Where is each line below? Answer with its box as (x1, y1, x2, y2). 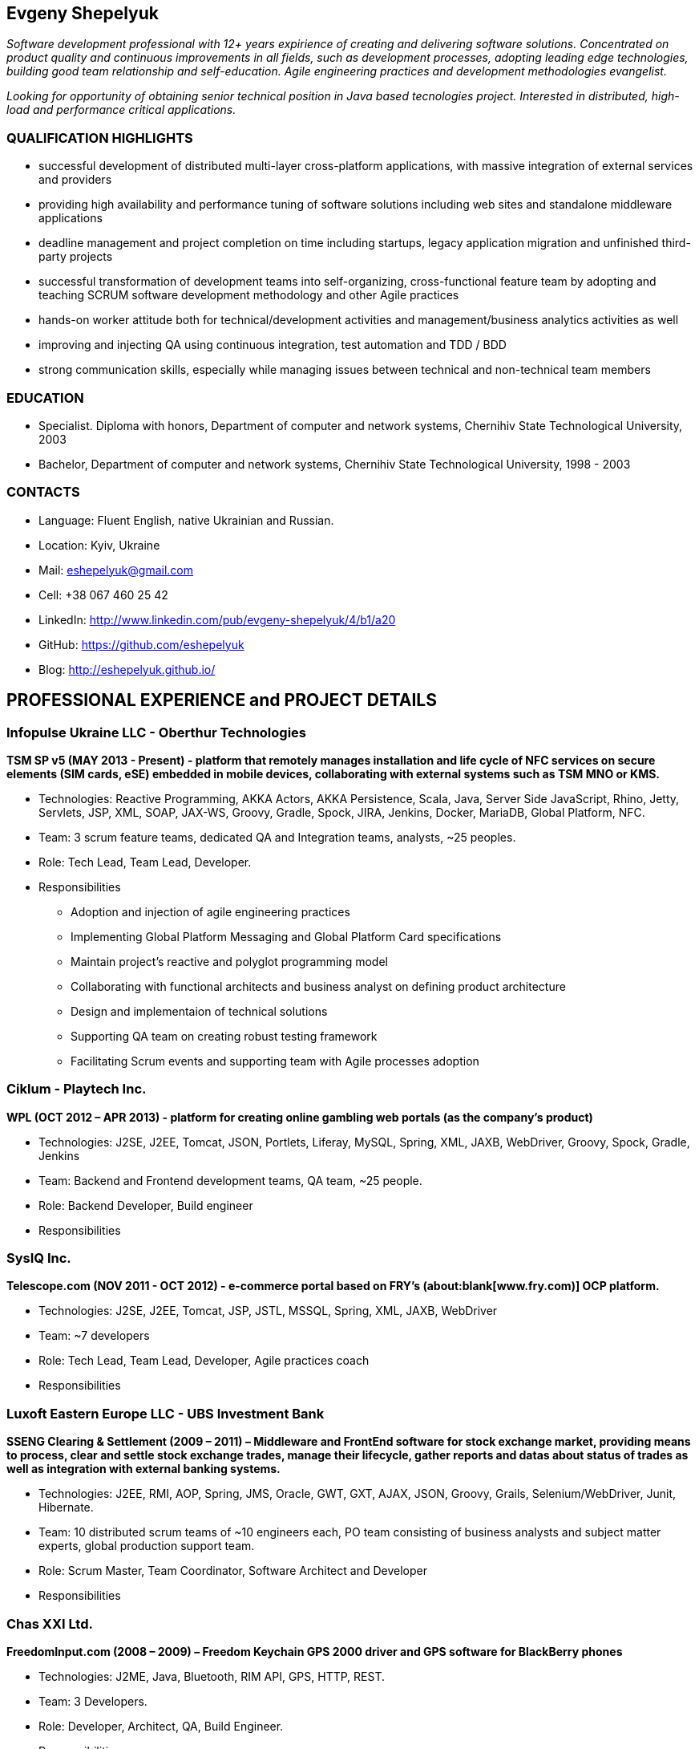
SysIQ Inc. (6, 1250, 71, 1267)
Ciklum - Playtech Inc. (6, 1081, 147, 1098)
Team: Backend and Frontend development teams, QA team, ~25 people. (38, 1173, 422, 1187)
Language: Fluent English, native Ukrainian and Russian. (38, 513, 334, 527)
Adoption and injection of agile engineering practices (71, 904, 350, 919)
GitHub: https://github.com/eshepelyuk (38, 637, 244, 651)
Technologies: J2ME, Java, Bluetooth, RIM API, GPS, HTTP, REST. (38, 1669, 386, 1683)
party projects (38, 250, 113, 264)
